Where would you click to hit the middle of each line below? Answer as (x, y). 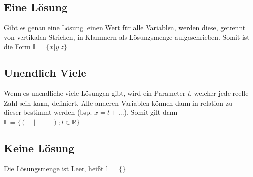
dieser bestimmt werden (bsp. (48, 112)
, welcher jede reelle (219, 93)
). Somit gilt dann (151, 112)
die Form (17, 46)
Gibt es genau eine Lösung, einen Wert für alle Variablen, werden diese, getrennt (125, 27)
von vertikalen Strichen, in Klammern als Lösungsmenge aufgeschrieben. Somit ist (127, 37)
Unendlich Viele (45, 73)
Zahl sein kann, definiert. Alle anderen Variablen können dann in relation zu (118, 102)
